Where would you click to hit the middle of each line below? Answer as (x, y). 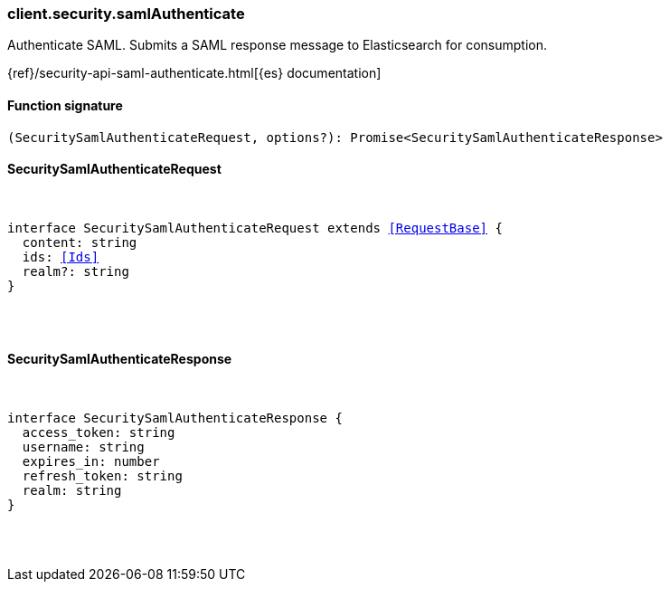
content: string (80, 242)
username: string (83, 447)
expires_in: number (91, 462)
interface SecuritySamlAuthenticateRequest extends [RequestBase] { (255, 228)
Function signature (65, 105)
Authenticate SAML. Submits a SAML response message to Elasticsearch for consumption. (277, 45)
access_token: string (99, 433)
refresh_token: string (102, 476)
